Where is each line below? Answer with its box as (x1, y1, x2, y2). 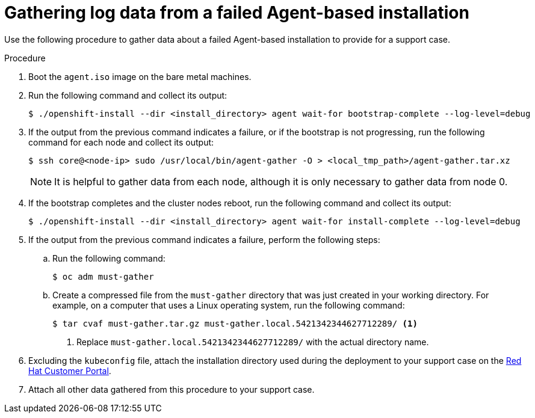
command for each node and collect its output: (28, 137, 214, 147)
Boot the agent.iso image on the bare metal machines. (28, 71, 252, 82)
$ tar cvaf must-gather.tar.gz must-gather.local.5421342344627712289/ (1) (52, 318, 418, 328)
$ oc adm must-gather (52, 271, 154, 281)
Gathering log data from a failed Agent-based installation (4, 2, 469, 23)
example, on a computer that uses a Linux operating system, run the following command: (52, 300, 405, 310)
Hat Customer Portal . (28, 365, 111, 376)
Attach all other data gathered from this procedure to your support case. (28, 384, 315, 395)
